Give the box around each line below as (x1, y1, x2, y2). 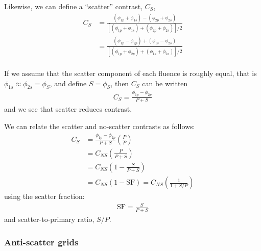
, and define (50, 78, 87, 88)
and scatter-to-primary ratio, (4, 214, 94, 224)
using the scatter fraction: (4, 191, 85, 202)
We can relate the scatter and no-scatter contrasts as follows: (4, 121, 195, 132)
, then (110, 78, 129, 88)
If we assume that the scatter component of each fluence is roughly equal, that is (4, 67, 257, 78)
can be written (142, 78, 188, 88)
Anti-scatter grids (4, 235, 79, 248)
